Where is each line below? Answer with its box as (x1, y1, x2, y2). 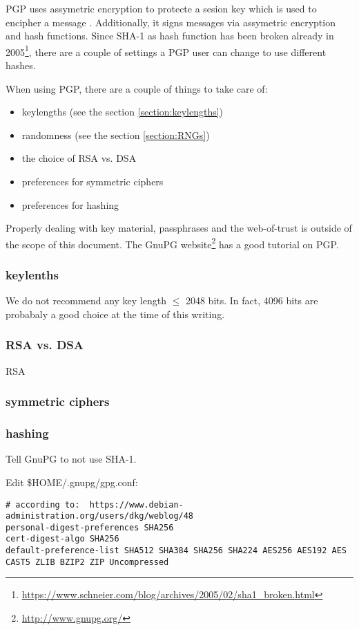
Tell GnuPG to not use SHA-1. (6, 452, 137, 466)
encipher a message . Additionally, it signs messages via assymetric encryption (6, 15, 336, 29)
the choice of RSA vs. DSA (21, 151, 137, 165)
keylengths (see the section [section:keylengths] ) (21, 104, 224, 119)
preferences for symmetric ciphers (21, 174, 164, 188)
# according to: (6, 499, 80, 510)
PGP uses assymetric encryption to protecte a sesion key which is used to (6, 1, 317, 15)
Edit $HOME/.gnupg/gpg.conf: (6, 474, 138, 489)
